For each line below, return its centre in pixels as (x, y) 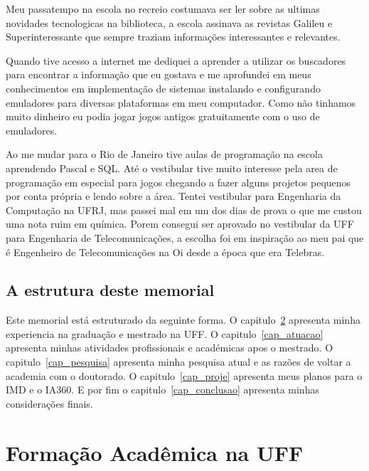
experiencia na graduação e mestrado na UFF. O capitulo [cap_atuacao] (165, 333)
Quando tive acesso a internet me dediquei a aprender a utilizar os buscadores (176, 60)
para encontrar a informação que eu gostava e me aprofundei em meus (159, 74)
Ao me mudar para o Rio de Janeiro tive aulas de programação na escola (164, 154)
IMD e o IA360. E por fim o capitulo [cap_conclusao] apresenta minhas (162, 390)
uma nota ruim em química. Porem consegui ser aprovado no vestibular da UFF (180, 224)
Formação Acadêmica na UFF (155, 452)
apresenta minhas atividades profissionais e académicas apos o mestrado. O (170, 348)
